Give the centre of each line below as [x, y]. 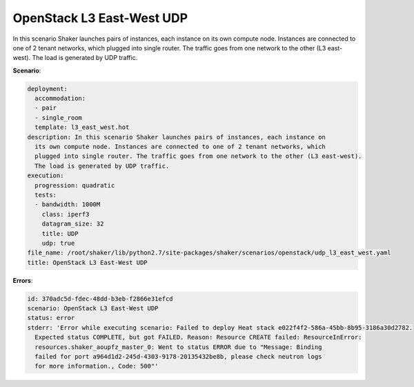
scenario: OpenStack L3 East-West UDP [93, 308]
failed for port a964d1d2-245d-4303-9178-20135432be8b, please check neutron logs [178, 357]
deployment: [48, 89]
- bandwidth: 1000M [68, 205]
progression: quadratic [75, 185]
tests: [46, 195]
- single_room [59, 118]
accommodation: [60, 99]
